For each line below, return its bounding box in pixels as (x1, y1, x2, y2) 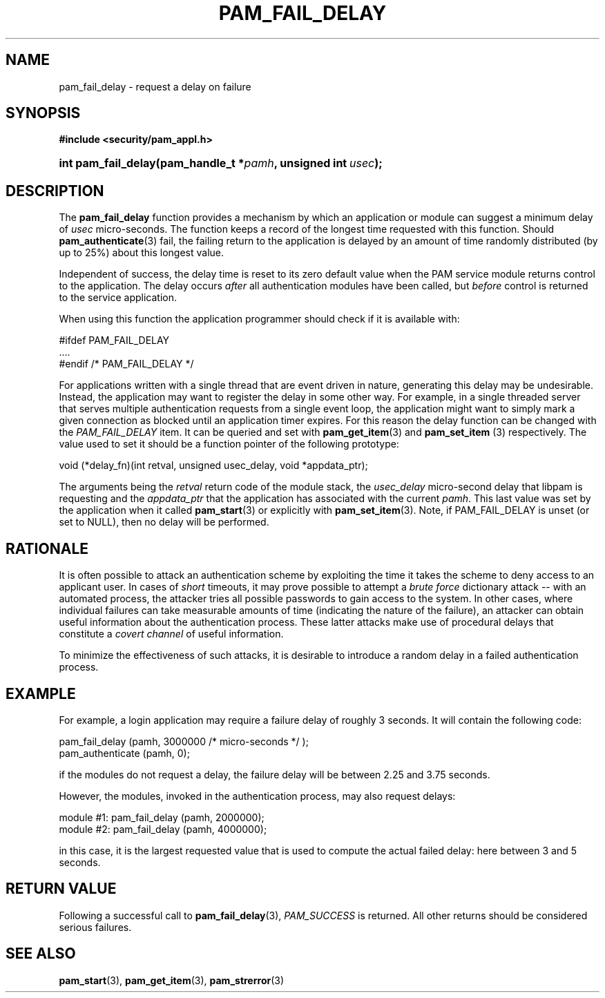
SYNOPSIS (6, 104, 81, 122)
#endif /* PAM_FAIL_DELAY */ (59, 358, 194, 370)
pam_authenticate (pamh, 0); (59, 747, 190, 759)
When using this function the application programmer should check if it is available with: (59, 313, 460, 325)
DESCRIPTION (6, 182, 104, 200)
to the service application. (59, 291, 177, 304)
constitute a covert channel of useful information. (59, 628, 284, 640)
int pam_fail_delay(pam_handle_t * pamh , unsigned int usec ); (59, 156, 383, 171)
